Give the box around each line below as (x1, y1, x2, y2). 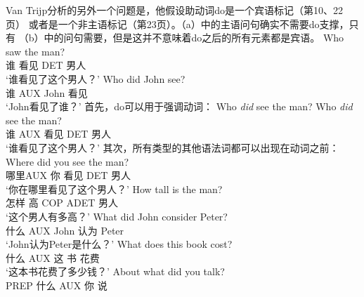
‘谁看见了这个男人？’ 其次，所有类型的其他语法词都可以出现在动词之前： (6, 140, 339, 154)
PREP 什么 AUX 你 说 (6, 277, 108, 292)
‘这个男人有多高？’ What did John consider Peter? (6, 209, 228, 223)
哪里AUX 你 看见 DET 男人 (6, 168, 131, 183)
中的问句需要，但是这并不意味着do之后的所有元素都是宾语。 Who (44, 30, 344, 45)
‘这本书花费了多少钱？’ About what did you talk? (6, 264, 225, 279)
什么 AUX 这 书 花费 (6, 250, 100, 265)
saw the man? (6, 44, 65, 58)
